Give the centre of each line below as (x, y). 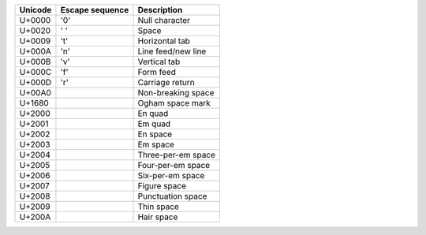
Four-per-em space (174, 165)
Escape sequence (95, 10)
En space (155, 134)
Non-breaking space (176, 93)
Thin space (158, 207)
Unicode (35, 10)
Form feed (157, 72)
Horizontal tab (164, 41)
